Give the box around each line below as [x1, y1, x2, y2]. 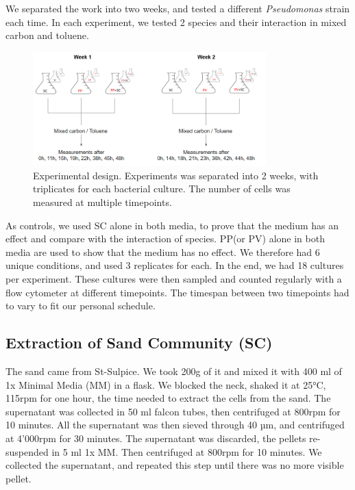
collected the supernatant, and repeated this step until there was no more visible [5, 458, 344, 472]
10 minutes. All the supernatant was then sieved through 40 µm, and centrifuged [5, 417, 345, 432]
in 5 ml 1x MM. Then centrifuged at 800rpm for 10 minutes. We [51, 444, 322, 459]
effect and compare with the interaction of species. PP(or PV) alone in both [5, 231, 325, 246]
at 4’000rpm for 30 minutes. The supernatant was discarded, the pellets [5, 430, 306, 445]
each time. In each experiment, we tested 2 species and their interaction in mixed [5, 14, 347, 29]
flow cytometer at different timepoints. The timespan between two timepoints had [5, 285, 350, 299]
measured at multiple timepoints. [33, 195, 172, 209]
